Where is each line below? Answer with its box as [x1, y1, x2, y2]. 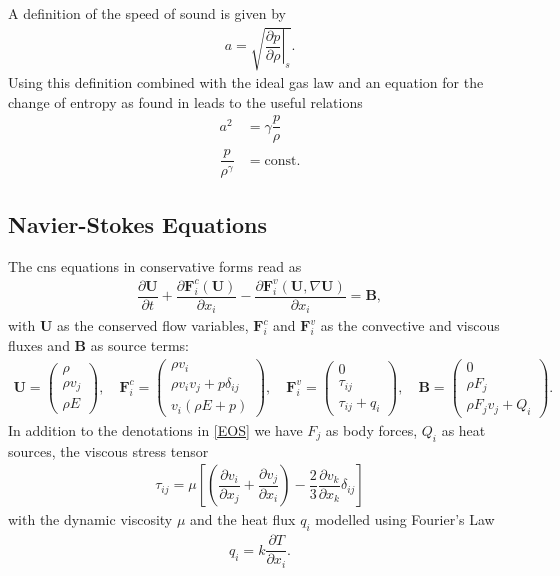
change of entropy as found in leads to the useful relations [8, 91, 363, 112]
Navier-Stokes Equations [8, 208, 267, 239]
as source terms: [90, 334, 189, 355]
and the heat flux [190, 509, 296, 530]
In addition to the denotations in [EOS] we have [8, 420, 303, 441]
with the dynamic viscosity [8, 509, 173, 530]
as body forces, [325, 420, 418, 441]
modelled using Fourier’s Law [315, 509, 495, 530]
